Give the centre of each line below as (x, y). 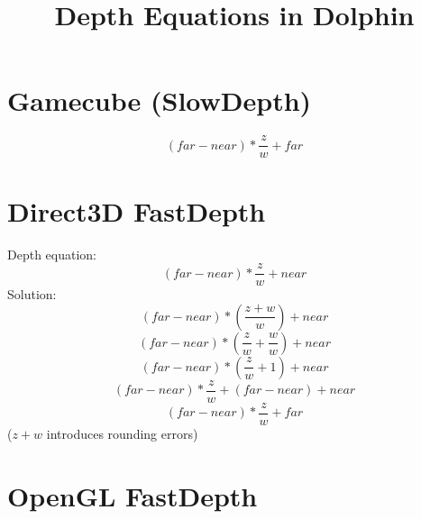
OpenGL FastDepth (133, 495)
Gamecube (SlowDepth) (160, 100)
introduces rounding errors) (122, 433)
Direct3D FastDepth (137, 210)
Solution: (32, 294)
